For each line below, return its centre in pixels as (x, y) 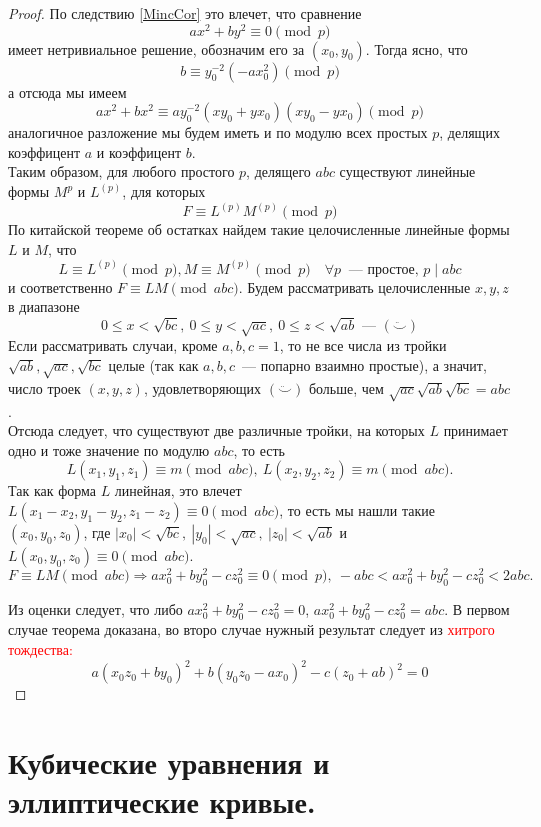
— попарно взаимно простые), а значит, (364, 365)
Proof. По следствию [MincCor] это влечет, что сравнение (185, 13)
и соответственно (60, 286)
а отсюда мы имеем (67, 91)
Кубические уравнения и (169, 761)
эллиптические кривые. (162, 801)
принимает (475, 430)
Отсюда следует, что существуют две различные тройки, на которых (216, 430)
